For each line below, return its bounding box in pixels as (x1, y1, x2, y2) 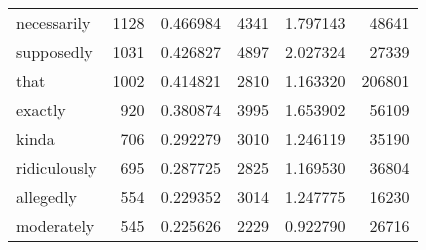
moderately (16, 214, 95, 237)
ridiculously (16, 156, 97, 179)
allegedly (16, 185, 77, 208)
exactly (16, 98, 66, 121)
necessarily (16, 11, 91, 34)
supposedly (16, 40, 93, 63)
